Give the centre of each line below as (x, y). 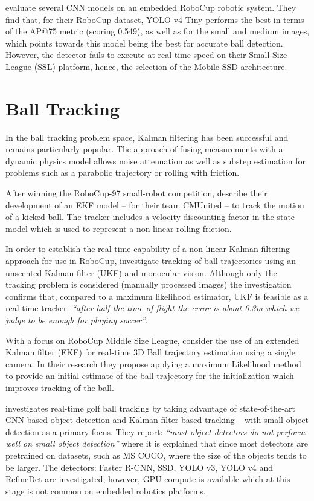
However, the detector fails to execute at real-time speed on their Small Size (146, 55)
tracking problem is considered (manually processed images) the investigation (149, 284)
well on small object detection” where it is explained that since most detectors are (157, 443)
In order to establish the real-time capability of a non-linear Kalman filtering (148, 249)
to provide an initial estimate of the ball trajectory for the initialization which (150, 376)
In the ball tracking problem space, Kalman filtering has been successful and (147, 137)
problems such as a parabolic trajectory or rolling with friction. (123, 173)
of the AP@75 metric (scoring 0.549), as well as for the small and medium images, (158, 31)
